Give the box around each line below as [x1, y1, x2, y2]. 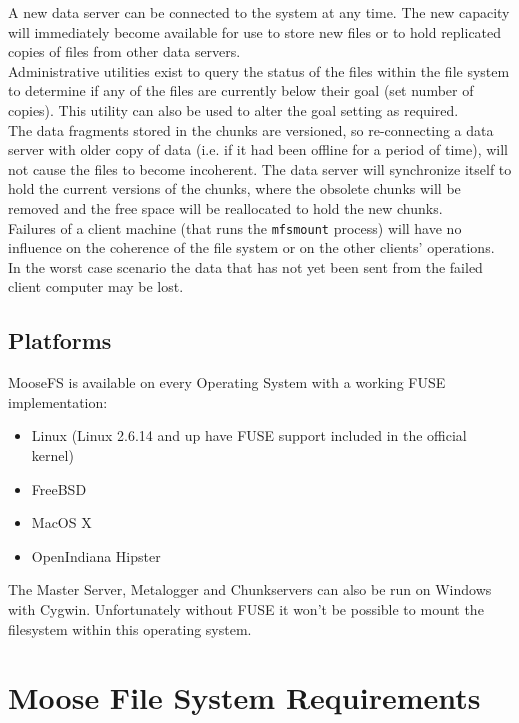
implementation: [8, 391, 108, 412]
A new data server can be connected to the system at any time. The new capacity [8, 2, 510, 22]
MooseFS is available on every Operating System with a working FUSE [8, 372, 446, 393]
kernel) [31, 444, 74, 465]
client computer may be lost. [8, 276, 184, 297]
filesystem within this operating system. [8, 618, 252, 639]
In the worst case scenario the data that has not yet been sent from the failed [8, 256, 483, 277]
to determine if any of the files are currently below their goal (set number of [8, 80, 474, 101]
